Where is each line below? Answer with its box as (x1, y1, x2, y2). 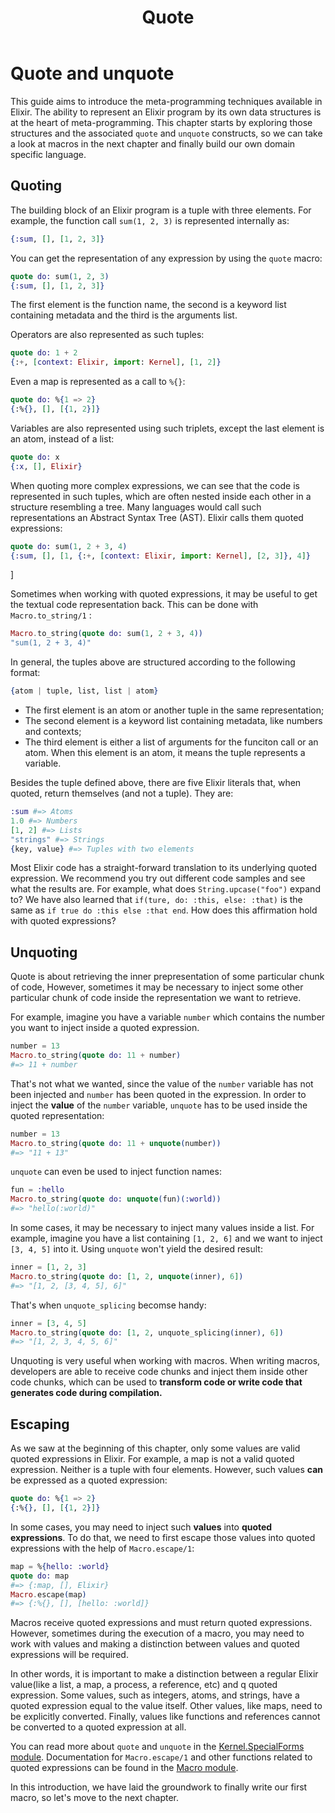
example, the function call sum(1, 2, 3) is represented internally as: (10, 214, 290, 226)
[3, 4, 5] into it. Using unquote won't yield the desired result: (10, 1243, 263, 1255)
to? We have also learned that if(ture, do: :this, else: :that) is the (10, 894, 303, 906)
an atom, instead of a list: (10, 432, 115, 445)
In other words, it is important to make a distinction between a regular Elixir (10, 1668, 319, 1680)
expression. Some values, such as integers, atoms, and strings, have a (10, 1689, 300, 1701)
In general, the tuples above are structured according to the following (10, 656, 296, 668)
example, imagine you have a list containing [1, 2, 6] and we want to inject (10, 1232, 323, 1245)
